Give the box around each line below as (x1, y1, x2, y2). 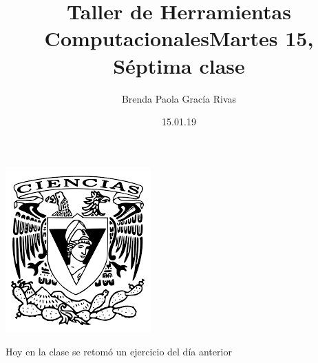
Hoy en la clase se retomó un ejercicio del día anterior (6, 344, 232, 359)
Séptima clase (113, 51, 245, 79)
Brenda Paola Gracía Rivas (121, 91, 237, 105)
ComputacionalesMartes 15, (44, 24, 314, 52)
